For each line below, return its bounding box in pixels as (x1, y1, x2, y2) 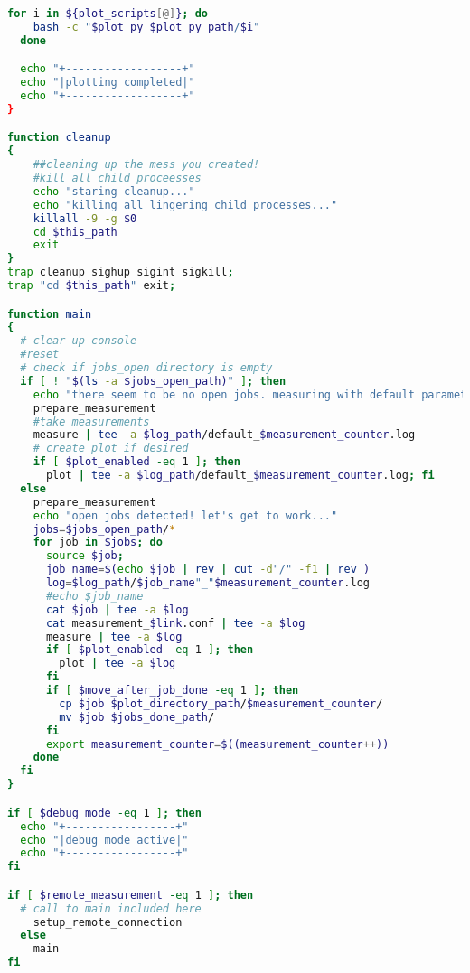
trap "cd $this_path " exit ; (7, 279, 176, 293)
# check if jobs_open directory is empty (20, 361, 273, 375)
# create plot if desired (33, 442, 189, 455)
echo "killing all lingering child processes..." (33, 198, 338, 211)
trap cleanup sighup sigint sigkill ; (7, 266, 234, 279)
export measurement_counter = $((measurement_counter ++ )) (45, 737, 390, 751)
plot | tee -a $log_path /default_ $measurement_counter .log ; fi (45, 469, 435, 482)
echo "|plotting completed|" (20, 76, 195, 89)
